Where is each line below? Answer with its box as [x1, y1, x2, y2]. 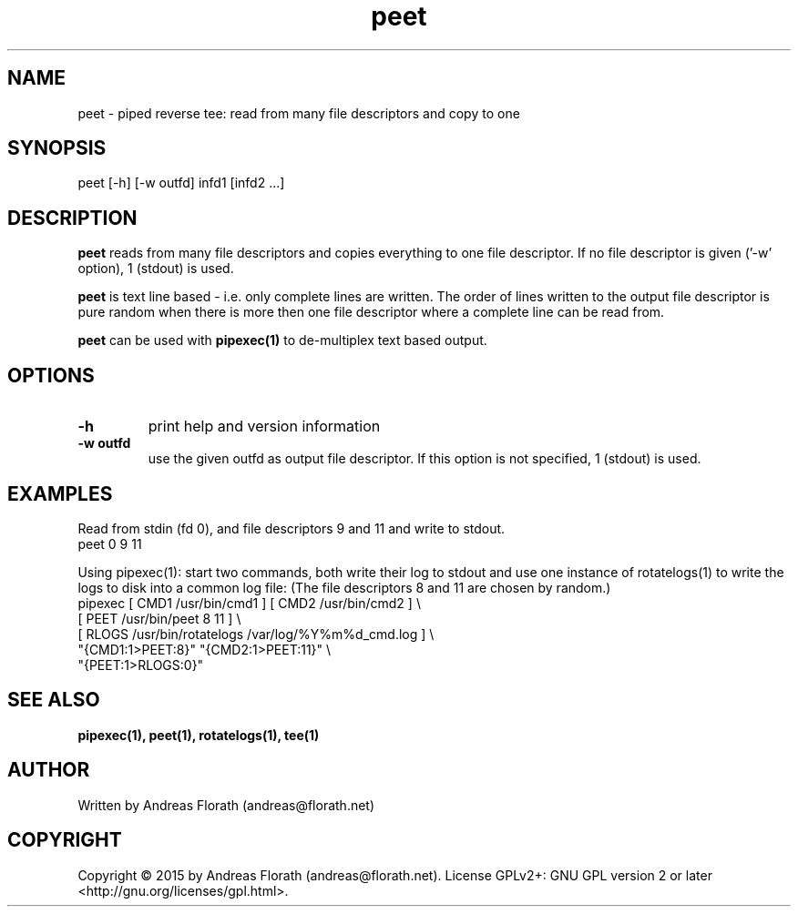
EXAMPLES [7, 482, 113, 505]
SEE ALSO [7, 688, 100, 712]
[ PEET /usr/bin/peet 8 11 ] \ [77, 610, 241, 626]
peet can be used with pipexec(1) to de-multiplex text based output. [77, 332, 487, 349]
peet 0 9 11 [77, 535, 142, 552]
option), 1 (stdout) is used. [77, 260, 234, 277]
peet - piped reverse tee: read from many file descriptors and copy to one [77, 105, 520, 121]
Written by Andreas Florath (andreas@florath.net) [77, 797, 375, 813]
